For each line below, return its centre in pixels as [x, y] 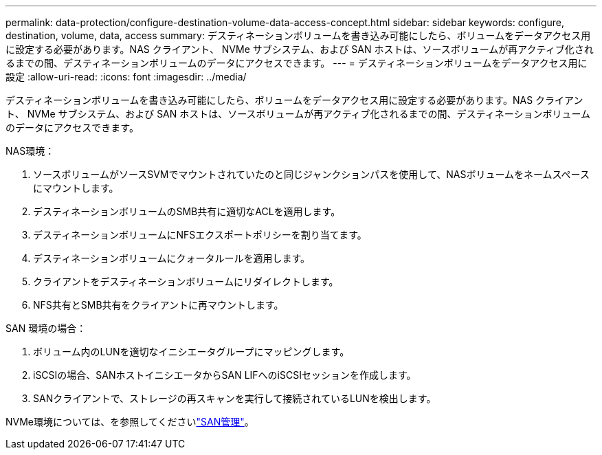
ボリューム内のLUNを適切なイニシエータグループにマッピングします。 [191, 352]
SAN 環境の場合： [46, 328]
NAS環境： [30, 151]
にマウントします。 [76, 188]
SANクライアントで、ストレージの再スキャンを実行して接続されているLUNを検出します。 [235, 398]
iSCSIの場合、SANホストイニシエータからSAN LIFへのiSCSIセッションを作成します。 [225, 375]
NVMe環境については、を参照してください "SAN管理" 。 [130, 422]
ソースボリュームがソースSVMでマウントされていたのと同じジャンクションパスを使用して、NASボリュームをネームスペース [311, 174]
